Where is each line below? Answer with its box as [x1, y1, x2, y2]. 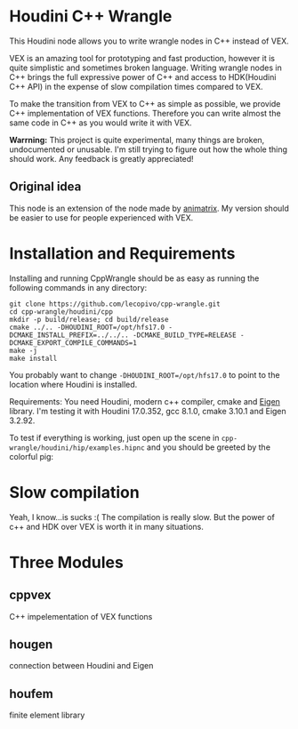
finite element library [9, 709, 85, 721]
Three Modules [9, 552, 125, 573]
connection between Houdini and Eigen [9, 661, 154, 671]
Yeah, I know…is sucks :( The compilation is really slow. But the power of [9, 511, 276, 522]
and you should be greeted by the [146, 442, 271, 453]
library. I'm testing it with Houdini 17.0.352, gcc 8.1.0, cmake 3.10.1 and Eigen [9, 405, 286, 416]
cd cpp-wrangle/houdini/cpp [9, 307, 114, 316]
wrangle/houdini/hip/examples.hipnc [9, 443, 145, 453]
